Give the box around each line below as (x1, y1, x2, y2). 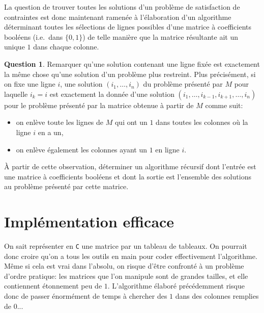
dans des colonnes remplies (175, 291, 259, 301)
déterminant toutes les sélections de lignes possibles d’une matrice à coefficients (4, 21, 252, 32)
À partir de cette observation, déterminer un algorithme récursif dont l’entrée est (4, 161, 256, 172)
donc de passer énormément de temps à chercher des (4, 291, 167, 301)
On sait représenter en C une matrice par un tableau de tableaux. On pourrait (4, 241, 247, 251)
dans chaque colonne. (33, 41, 99, 52)
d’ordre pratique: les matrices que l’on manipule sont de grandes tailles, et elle (4, 270, 248, 281)
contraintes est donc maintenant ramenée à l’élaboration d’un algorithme (4, 11, 231, 22)
